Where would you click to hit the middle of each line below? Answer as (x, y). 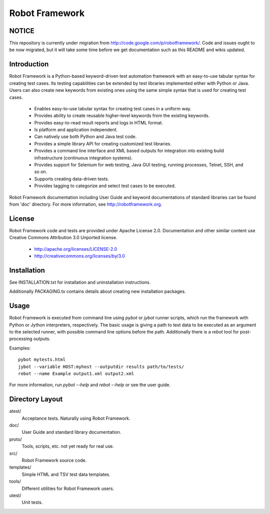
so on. (41, 172)
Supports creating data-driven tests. (72, 179)
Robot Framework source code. (54, 460)
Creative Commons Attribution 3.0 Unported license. (63, 238)
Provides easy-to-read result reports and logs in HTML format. (99, 122)
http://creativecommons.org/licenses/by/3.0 (79, 256)
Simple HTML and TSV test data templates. (66, 474)
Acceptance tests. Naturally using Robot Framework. (76, 418)
